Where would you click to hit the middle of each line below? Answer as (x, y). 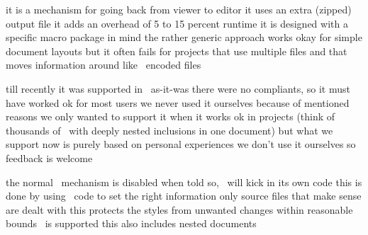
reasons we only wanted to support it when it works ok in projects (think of (171, 116)
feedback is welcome (49, 157)
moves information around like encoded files (104, 65)
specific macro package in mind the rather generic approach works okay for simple (184, 37)
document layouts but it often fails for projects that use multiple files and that (177, 51)
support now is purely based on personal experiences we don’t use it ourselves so (181, 144)
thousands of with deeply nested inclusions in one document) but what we (169, 130)
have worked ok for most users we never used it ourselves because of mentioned (178, 102)
